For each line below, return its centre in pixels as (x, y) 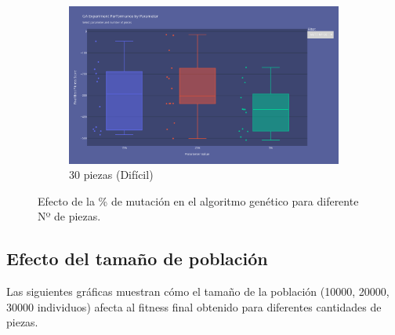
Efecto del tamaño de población (137, 259)
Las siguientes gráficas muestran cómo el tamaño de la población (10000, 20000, (198, 291)
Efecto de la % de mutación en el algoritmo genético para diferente (198, 200)
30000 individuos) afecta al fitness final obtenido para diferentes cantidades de (194, 306)
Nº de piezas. (69, 216)
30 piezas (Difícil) (111, 175)
